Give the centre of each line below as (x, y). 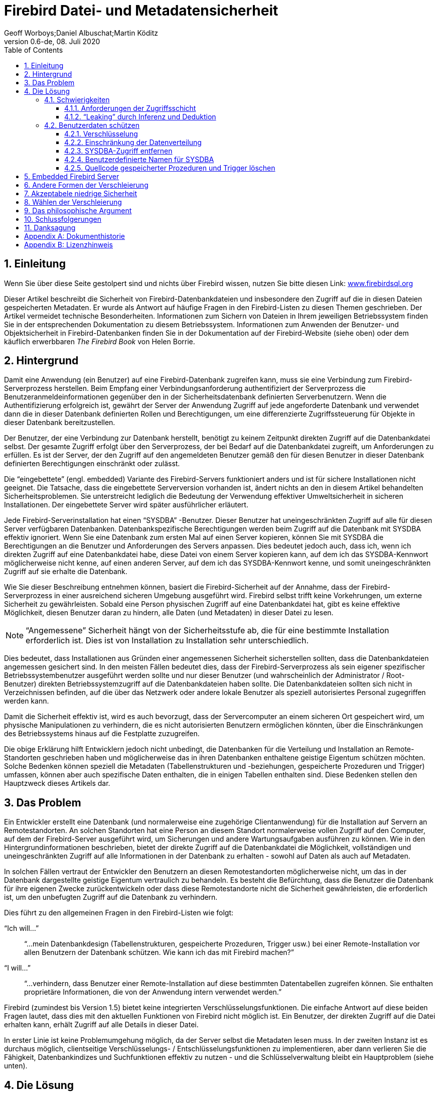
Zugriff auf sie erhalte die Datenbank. (66, 572)
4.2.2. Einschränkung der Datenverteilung (133, 142)
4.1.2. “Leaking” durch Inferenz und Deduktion (140, 116)
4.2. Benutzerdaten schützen (92, 125)
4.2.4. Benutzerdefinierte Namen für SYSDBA (139, 159)
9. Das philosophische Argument (78, 210)
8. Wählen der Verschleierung (73, 202)
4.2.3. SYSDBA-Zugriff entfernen (118, 151)
